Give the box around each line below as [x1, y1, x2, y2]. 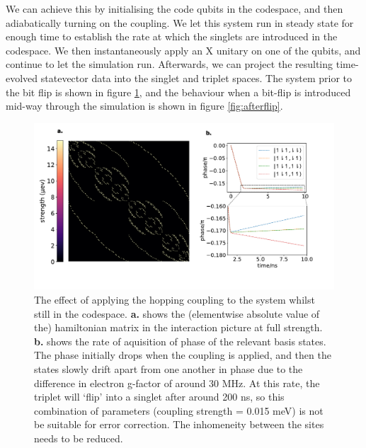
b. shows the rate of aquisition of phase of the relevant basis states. [34, 333, 326, 348]
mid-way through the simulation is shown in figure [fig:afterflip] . [6, 98, 283, 113]
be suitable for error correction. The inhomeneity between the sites [34, 417, 324, 432]
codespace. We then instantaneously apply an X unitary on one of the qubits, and [6, 42, 361, 57]
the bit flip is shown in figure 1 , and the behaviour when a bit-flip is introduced [6, 84, 351, 99]
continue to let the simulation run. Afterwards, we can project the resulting [6, 57, 333, 71]
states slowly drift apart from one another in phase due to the [34, 361, 303, 376]
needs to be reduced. [34, 430, 123, 445]
